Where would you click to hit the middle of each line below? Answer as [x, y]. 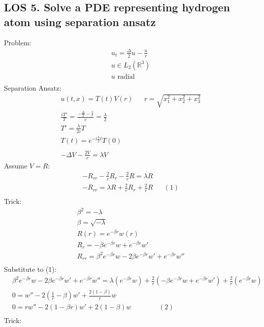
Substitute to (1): [30, 269]
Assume [16, 165]
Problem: [18, 42]
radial [126, 77]
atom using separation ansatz [80, 21]
